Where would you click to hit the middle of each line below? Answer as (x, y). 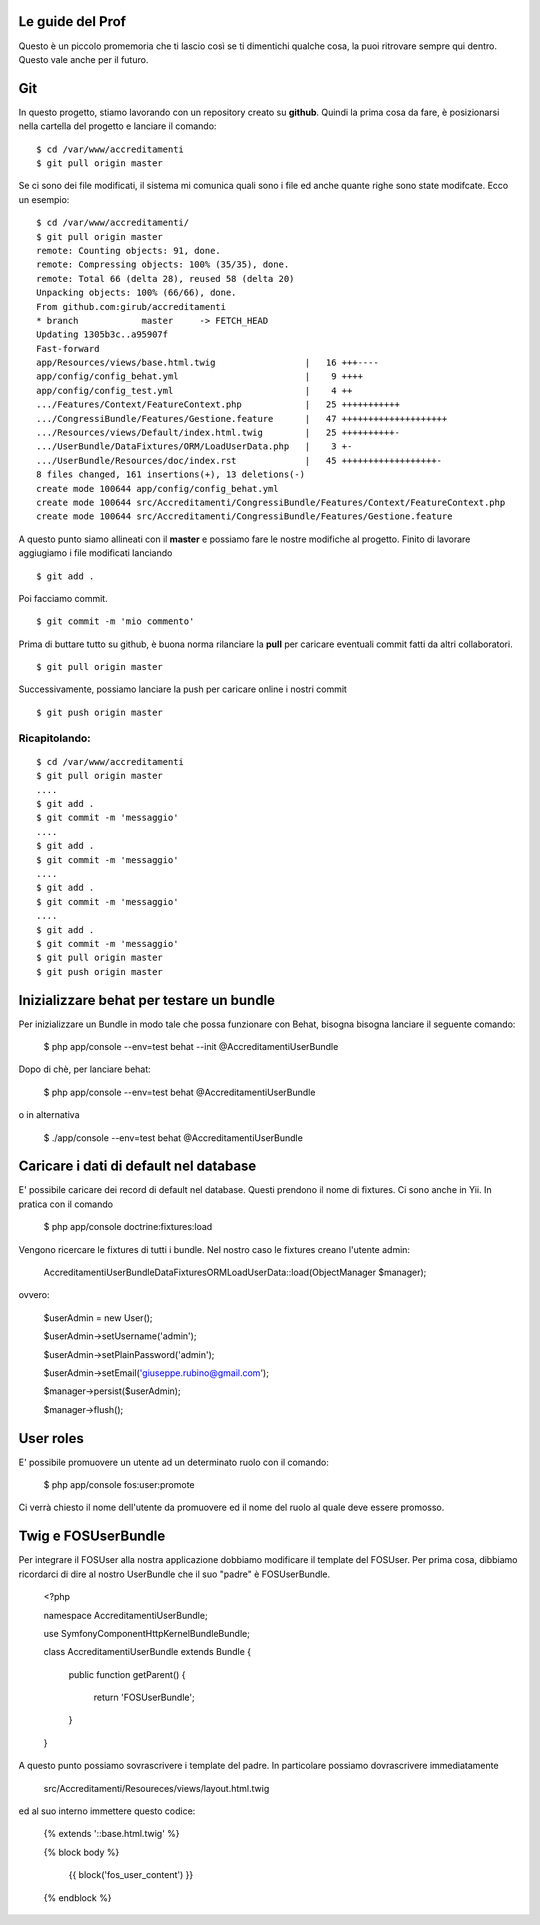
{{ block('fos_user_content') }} (131, 1875)
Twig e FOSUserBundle (92, 1536)
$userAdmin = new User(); (98, 1317)
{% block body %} (81, 1852)
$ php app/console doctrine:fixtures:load (128, 1227)
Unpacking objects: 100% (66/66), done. (136, 293)
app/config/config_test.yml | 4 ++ (194, 390)
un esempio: (44, 199)
